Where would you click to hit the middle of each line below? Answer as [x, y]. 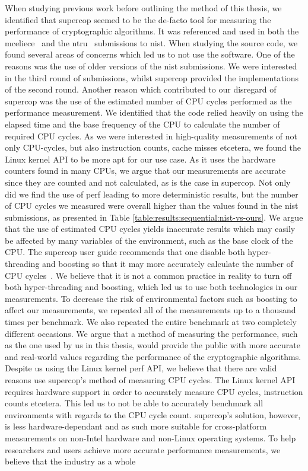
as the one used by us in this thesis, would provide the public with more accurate [153, 345]
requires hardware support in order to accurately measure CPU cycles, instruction [154, 391]
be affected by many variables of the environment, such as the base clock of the [149, 240]
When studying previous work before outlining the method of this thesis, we [143, 8]
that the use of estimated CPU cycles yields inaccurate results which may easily [150, 229]
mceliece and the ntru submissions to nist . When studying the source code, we [151, 42]
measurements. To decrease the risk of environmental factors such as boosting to [151, 298]
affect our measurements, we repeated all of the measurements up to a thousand [150, 310]
